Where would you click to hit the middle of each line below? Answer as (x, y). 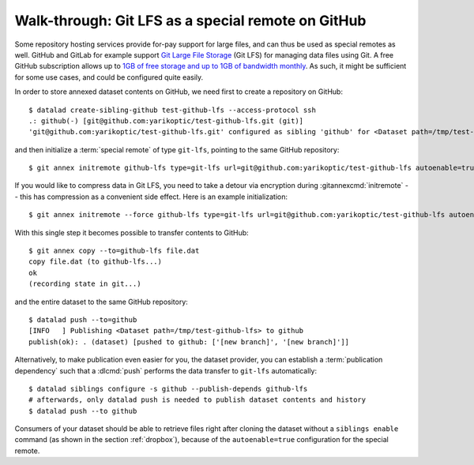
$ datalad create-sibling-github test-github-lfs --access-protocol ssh (172, 110)
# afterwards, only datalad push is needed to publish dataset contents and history (197, 400)
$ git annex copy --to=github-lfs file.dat (114, 251)
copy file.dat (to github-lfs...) (95, 262)
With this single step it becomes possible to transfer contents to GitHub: (132, 232)
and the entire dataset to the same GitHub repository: (102, 302)
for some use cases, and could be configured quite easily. (109, 77)
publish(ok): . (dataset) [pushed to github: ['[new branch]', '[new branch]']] (189, 342)
